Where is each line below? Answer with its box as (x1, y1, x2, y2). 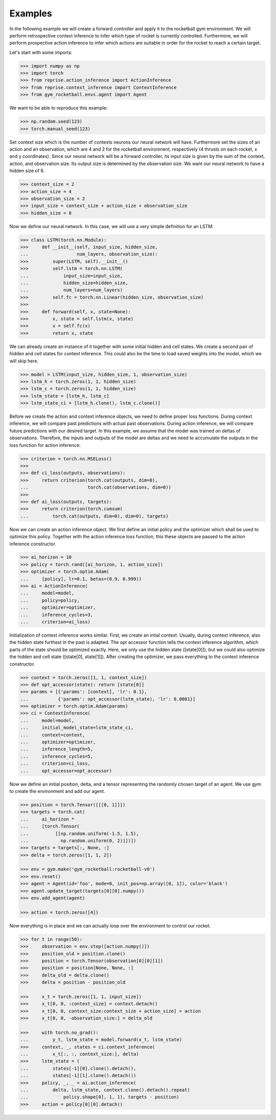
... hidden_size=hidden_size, (20, 280, 128, 286)
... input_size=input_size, (20, 273, 123, 279)
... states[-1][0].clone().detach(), (20, 1065, 136, 1071)
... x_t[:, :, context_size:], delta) (20, 1051, 139, 1057)
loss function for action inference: (9, 442, 81, 448)
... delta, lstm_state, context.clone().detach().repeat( (20, 1087, 190, 1093)
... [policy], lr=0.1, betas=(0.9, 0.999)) (20, 576, 142, 582)
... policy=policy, (20, 597, 80, 603)
